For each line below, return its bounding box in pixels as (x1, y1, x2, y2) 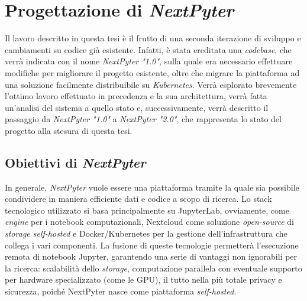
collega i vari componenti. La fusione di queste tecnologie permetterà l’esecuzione (5, 238, 299, 251)
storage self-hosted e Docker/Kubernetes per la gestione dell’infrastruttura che (5, 227, 287, 240)
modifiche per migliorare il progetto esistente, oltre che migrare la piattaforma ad (5, 66, 300, 78)
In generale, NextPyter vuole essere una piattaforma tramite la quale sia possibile (5, 181, 299, 193)
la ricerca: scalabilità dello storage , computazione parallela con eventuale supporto (5, 261, 302, 274)
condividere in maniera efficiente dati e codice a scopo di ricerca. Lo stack (5, 192, 272, 205)
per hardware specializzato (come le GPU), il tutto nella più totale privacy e (5, 273, 282, 286)
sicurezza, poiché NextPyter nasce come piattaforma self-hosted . (5, 285, 237, 297)
